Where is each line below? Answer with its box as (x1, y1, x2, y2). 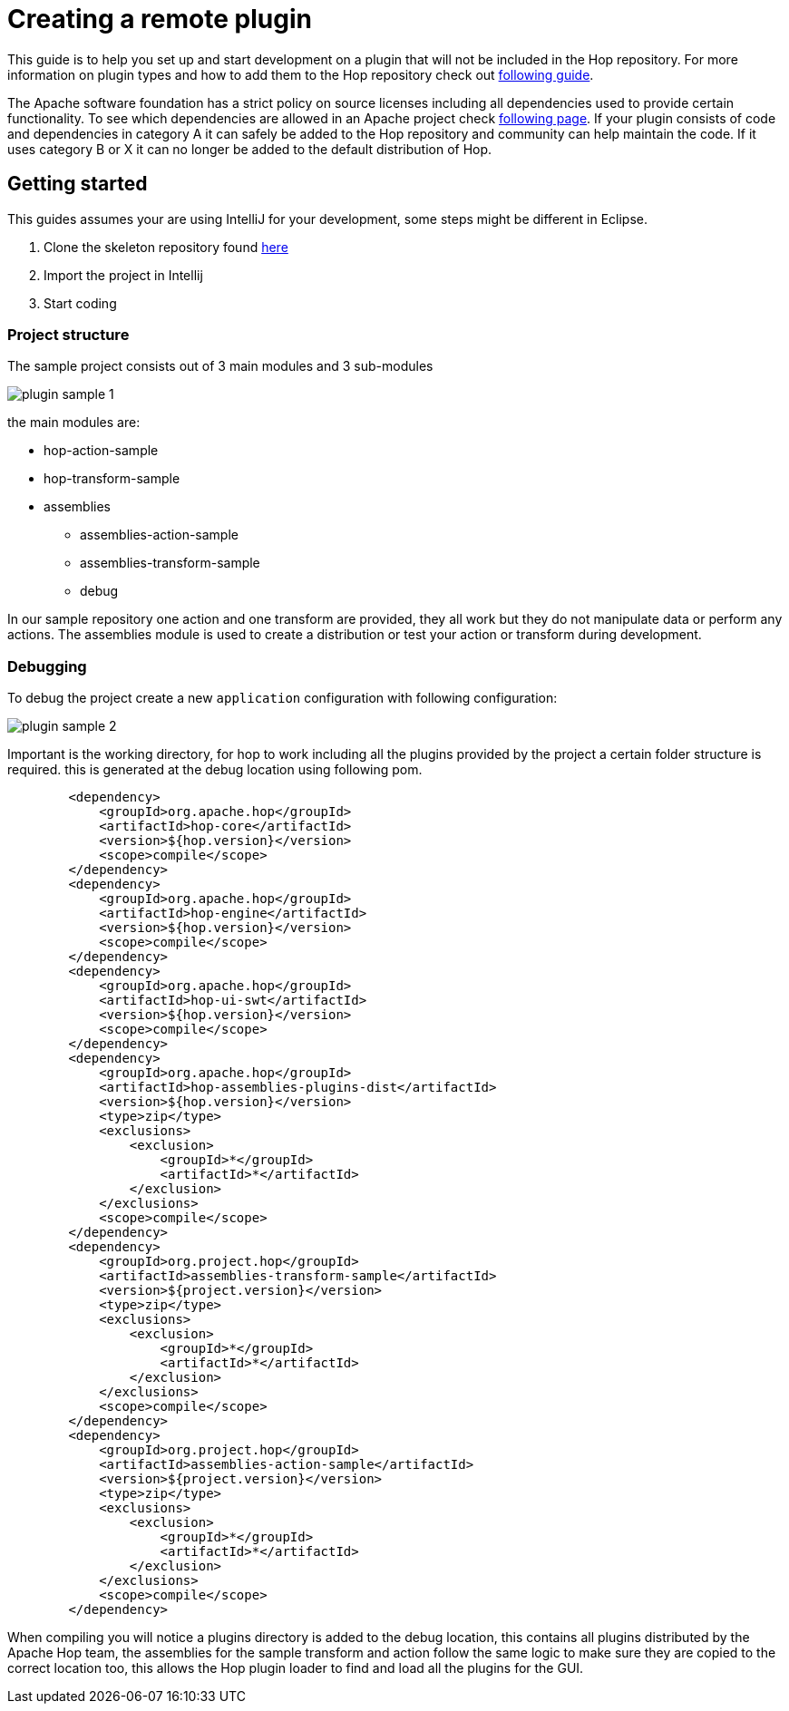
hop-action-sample (44, 442, 159, 459)
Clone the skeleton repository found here (44, 238, 288, 255)
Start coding (44, 295, 117, 311)
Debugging (7, 656, 87, 676)
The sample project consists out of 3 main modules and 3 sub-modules (7, 358, 433, 374)
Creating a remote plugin (7, 4, 312, 34)
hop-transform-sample (44, 471, 180, 487)
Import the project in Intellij (44, 267, 203, 283)
